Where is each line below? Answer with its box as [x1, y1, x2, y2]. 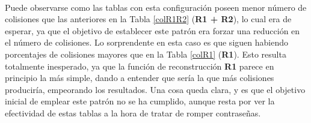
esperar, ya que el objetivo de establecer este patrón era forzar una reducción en [5, 24, 300, 37]
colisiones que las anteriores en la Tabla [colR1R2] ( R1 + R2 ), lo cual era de [5, 13, 292, 25]
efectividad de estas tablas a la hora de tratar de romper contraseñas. [5, 106, 261, 119]
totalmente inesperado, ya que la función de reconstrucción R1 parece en [5, 59, 274, 72]
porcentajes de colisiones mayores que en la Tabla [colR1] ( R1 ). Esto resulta [5, 47, 286, 60]
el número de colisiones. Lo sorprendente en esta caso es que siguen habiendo [5, 36, 288, 49]
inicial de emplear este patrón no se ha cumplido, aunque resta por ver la [5, 95, 275, 107]
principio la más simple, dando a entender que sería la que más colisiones [5, 71, 274, 84]
